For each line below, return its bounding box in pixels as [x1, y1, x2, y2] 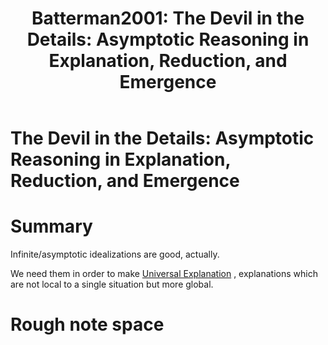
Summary [10, 215, 93, 238]
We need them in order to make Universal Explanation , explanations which [10, 268, 318, 280]
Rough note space [10, 313, 165, 336]
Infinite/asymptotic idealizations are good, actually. [10, 248, 220, 261]
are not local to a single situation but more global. [10, 278, 214, 291]
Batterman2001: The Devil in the [31, 7, 305, 30]
